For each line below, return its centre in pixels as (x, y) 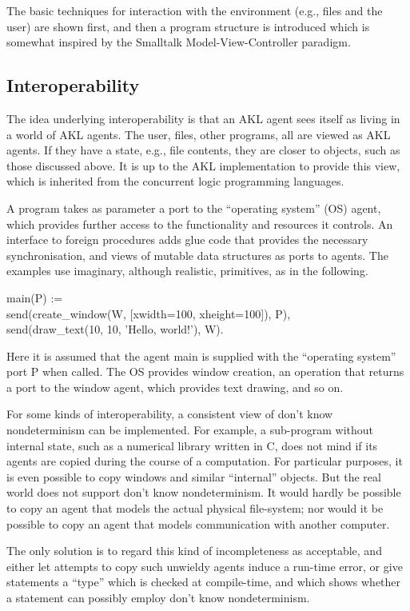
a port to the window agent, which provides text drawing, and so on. (175, 387)
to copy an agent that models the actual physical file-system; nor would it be (195, 508)
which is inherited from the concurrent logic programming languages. (175, 181)
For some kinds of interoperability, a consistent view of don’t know (170, 414)
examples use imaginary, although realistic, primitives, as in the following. (187, 271)
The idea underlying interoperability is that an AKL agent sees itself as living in (203, 118)
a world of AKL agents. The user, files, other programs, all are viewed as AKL (199, 134)
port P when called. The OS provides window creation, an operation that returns (205, 371)
